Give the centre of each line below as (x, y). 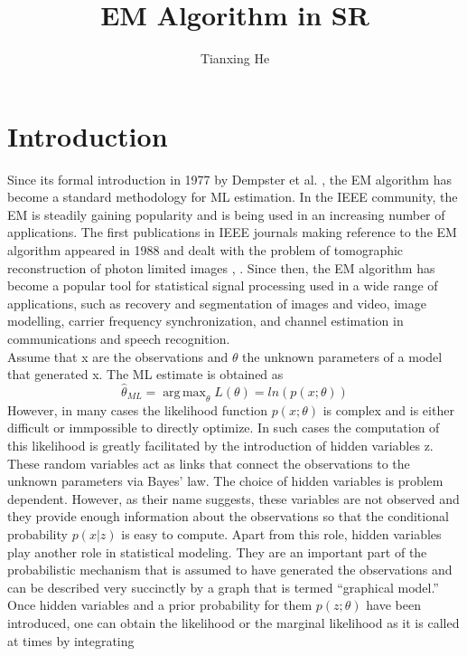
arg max (185, 393)
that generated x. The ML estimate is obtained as (145, 374)
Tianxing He (235, 58)
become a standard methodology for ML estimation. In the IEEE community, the (233, 197)
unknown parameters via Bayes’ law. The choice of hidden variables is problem (225, 481)
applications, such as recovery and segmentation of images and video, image (217, 303)
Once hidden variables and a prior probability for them (160, 605)
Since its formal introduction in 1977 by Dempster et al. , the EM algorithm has (229, 179)
